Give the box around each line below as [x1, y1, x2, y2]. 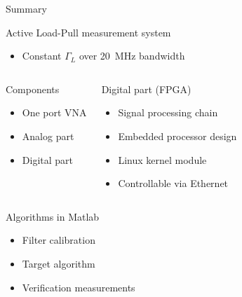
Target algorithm [22, 256, 95, 270]
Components [6, 81, 60, 96]
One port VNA [22, 105, 87, 120]
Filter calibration [22, 233, 95, 247]
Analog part [22, 128, 74, 143]
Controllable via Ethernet [118, 176, 229, 191]
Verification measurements [22, 279, 135, 294]
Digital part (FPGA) [101, 81, 191, 96]
